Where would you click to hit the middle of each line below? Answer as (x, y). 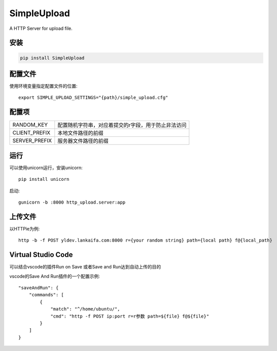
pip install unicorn (44, 179)
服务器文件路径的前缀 (83, 141)
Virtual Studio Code (41, 255)
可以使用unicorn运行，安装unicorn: (46, 168)
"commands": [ (46, 295)
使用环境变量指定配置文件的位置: (44, 86)
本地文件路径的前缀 (80, 133)
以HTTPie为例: (25, 228)
